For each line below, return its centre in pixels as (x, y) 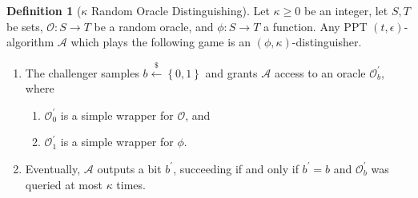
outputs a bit (129, 168)
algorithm (30, 42)
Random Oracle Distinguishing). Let (181, 10)
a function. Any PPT (315, 26)
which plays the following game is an (161, 42)
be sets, (25, 26)
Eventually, (53, 168)
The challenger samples (82, 72)
